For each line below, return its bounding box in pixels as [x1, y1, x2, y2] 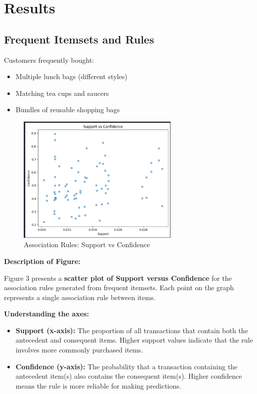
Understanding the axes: [4, 308, 89, 319]
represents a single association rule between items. [4, 292, 156, 302]
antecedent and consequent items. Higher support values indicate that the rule [15, 335, 253, 345]
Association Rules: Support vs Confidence [24, 239, 150, 250]
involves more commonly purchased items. [15, 345, 143, 355]
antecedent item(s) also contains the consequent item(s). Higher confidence [15, 371, 242, 381]
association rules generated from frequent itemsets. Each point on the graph [4, 282, 234, 293]
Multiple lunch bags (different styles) [15, 71, 128, 82]
